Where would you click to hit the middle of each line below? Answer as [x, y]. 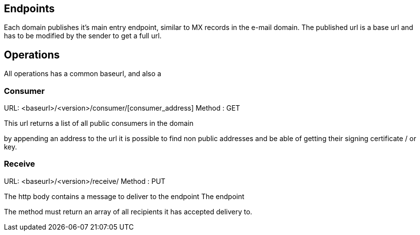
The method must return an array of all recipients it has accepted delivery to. [128, 211]
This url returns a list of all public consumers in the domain [99, 123]
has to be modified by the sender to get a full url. [83, 36]
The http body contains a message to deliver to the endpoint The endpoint [124, 196]
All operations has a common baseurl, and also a [83, 74]
